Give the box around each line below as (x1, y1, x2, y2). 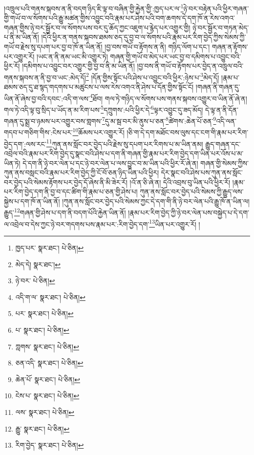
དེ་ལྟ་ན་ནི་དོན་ (205, 104, 238, 114)
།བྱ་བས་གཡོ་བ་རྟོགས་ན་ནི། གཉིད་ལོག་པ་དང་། (105, 42, 210, 52)
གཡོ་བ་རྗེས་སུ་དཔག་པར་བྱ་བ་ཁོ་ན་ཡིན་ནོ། (4, 42, 103, 52)
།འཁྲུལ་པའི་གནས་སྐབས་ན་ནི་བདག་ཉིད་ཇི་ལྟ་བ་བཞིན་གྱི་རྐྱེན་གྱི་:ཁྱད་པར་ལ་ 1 (4, 2, 184, 13)
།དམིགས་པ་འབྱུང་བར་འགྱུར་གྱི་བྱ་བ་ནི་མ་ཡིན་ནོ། (22, 61, 135, 71)
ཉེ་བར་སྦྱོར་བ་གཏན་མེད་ (192, 22, 249, 32)
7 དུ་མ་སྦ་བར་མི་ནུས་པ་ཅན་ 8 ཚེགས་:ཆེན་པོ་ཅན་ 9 (102, 114, 216, 126)
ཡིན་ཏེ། (4, 158, 21, 168)
